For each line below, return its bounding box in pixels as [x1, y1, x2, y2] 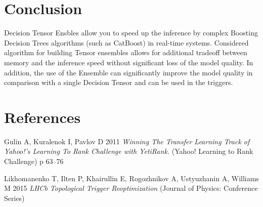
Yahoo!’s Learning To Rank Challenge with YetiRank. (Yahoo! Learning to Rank [4, 146, 253, 156]
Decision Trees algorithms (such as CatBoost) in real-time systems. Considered [4, 37, 249, 48]
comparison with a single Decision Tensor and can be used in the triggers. [4, 77, 233, 88]
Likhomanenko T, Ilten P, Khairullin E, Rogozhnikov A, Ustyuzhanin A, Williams [4, 173, 259, 183]
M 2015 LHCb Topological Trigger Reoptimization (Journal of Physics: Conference [4, 183, 258, 193]
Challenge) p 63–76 [4, 156, 64, 166]
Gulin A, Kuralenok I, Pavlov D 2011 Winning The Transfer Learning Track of [4, 136, 250, 146]
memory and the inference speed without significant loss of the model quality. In [4, 57, 253, 67]
